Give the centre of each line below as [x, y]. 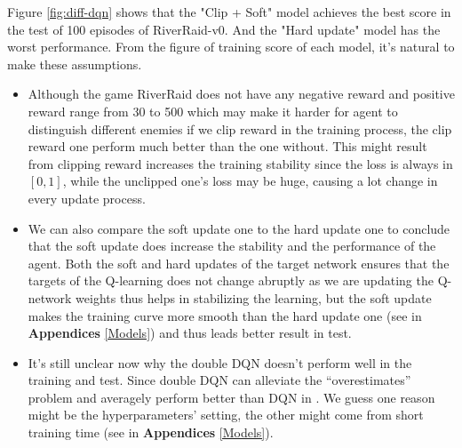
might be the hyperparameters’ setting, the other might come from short [226, 415]
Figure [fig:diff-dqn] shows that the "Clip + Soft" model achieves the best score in [229, 12]
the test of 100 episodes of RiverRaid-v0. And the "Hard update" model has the [224, 29]
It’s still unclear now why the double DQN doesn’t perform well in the [220, 362]
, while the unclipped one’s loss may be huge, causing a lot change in [250, 181]
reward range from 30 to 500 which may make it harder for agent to [213, 111]
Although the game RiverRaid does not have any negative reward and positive [241, 94]
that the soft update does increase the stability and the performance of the [232, 246]
